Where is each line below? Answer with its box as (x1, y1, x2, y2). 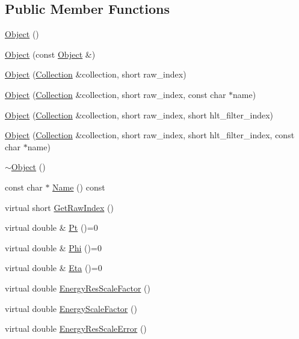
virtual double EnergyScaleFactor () (5, 302, 137, 314)
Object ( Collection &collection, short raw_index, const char (5, 88, 226, 100)
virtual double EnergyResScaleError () (5, 322, 147, 335)
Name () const (52, 180, 105, 193)
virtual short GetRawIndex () (5, 201, 114, 213)
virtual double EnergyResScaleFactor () (5, 281, 150, 294)
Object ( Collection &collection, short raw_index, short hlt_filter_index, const (5, 129, 295, 141)
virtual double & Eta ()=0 (5, 261, 102, 274)
